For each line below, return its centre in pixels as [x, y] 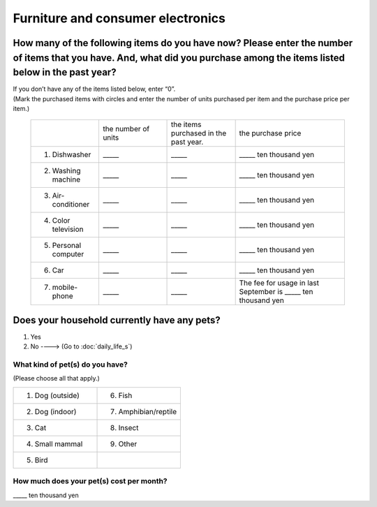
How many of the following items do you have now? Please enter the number [183, 43]
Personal [67, 246]
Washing [66, 171]
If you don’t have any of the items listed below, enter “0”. [94, 89]
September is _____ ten [276, 292]
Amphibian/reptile [148, 411]
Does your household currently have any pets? [117, 320]
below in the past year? [65, 72]
